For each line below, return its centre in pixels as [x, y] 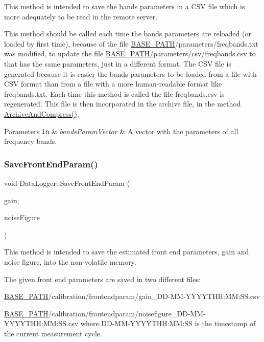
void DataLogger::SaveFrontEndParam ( [67, 183]
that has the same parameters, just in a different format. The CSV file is [118, 63]
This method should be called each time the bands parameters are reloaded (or [128, 34]
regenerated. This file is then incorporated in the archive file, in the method [123, 104]
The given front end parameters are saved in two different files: [102, 279]
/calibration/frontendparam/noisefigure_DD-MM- [127, 313]
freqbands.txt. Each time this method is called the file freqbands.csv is [114, 93]
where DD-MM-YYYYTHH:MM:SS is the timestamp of [168, 323]
